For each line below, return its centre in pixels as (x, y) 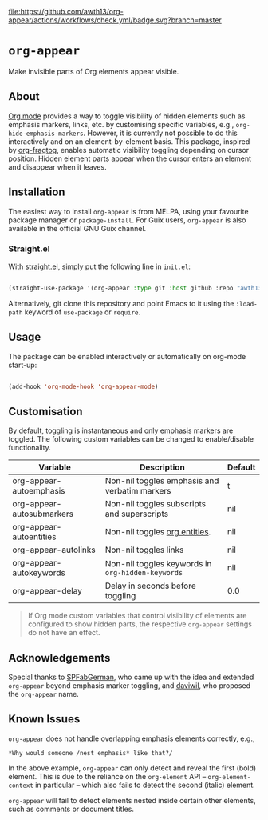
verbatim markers (138, 491)
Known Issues (44, 719)
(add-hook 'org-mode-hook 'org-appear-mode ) (83, 386)
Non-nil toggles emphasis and (162, 481)
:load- (246, 304)
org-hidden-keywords (144, 573)
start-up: (23, 365)
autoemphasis (39, 491)
